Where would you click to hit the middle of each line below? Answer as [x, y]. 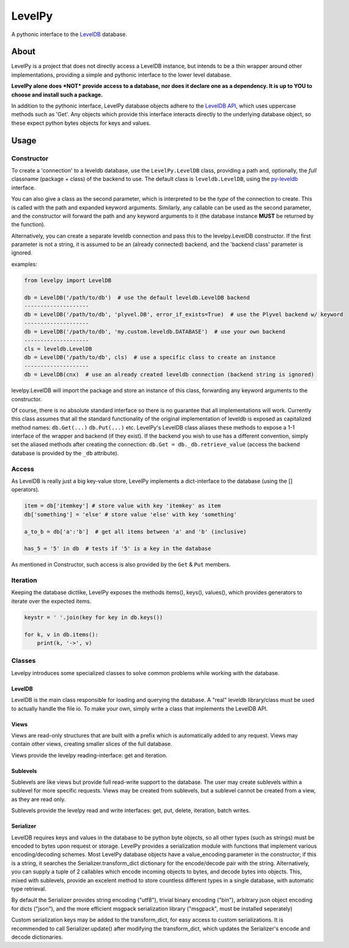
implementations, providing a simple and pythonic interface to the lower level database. [121, 75]
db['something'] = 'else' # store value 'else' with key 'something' [130, 514]
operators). [25, 490]
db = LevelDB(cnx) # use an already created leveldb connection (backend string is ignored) [169, 375]
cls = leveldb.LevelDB [58, 349]
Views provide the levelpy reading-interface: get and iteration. [89, 755]
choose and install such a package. [57, 94]
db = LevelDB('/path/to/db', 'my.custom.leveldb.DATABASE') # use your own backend [155, 332]
